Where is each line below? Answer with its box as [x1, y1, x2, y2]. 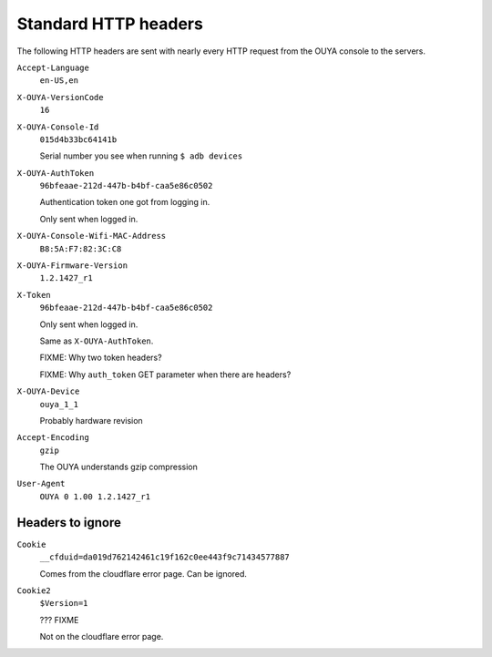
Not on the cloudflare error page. [39, 631, 164, 642]
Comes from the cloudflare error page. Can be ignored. [39, 568, 248, 579]
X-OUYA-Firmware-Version [16, 261, 128, 271]
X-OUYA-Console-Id [16, 121, 99, 132]
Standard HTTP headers [16, 14, 204, 34]
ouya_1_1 [39, 399, 79, 409]
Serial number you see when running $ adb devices [39, 150, 243, 161]
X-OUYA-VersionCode [16, 92, 104, 102]
